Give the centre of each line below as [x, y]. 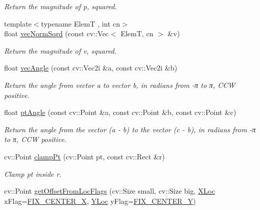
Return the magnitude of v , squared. [60, 50]
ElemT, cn [137, 33]
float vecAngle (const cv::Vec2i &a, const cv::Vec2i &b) [91, 68]
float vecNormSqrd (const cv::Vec [57, 33]
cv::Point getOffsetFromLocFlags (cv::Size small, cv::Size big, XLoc [110, 191]
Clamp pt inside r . [33, 173]
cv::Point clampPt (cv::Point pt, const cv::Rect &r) [84, 156]
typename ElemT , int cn [81, 23]
